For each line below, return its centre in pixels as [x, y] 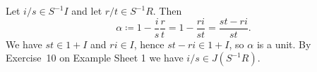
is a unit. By [284, 44]
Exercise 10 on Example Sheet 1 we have [95, 58]
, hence [149, 44]
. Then [167, 10]
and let [87, 10]
